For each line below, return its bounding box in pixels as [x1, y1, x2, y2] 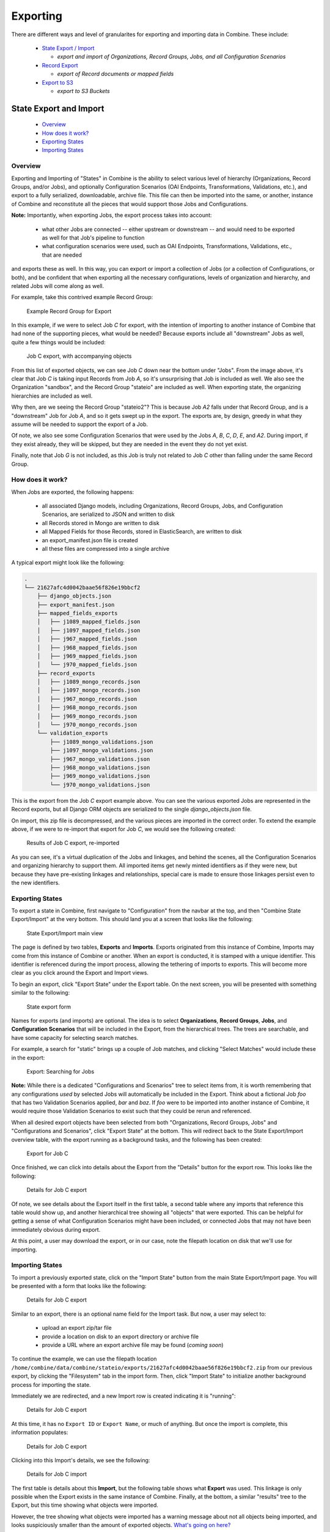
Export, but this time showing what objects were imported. [11, 1501, 159, 1509]
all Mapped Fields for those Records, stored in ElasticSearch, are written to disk [42, 528, 242, 536]
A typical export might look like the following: [11, 559, 125, 566]
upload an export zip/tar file [42, 1324, 112, 1332]
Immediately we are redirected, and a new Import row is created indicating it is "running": [11, 1392, 237, 1400]
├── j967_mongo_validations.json [50, 756, 150, 762]
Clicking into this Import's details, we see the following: [11, 1456, 150, 1464]
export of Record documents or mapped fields [57, 70, 174, 78]
